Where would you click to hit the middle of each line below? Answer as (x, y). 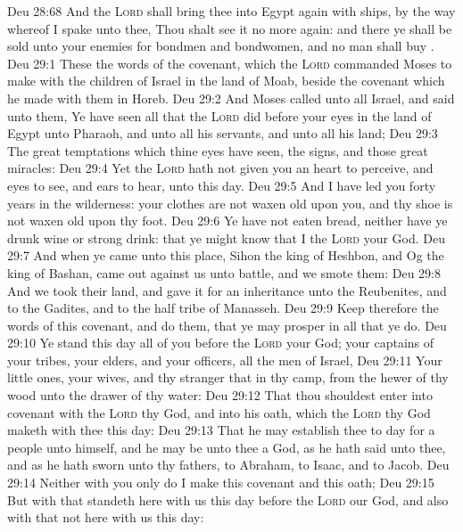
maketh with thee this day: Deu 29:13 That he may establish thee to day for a (221, 430)
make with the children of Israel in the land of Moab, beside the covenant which (226, 81)
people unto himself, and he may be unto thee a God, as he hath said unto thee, (227, 447)
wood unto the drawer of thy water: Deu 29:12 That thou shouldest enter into (220, 395)
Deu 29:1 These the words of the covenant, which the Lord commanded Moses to (230, 63)
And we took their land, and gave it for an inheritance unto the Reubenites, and (227, 290)
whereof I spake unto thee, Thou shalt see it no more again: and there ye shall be (230, 28)
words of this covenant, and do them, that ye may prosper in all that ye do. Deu (227, 325)
